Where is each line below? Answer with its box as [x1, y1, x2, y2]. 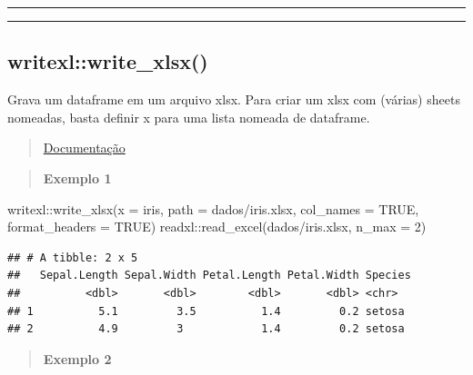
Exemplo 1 [43, 168, 112, 187]
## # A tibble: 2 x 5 [7, 251, 138, 264]
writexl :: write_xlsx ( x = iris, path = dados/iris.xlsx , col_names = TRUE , [7, 199, 419, 218]
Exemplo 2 [43, 349, 112, 368]
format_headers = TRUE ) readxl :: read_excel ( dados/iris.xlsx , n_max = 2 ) [7, 217, 427, 236]
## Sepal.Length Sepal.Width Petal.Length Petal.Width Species [7, 269, 411, 282]
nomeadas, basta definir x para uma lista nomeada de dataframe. [7, 107, 370, 126]
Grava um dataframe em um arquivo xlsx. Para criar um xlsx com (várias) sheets [7, 90, 460, 109]
